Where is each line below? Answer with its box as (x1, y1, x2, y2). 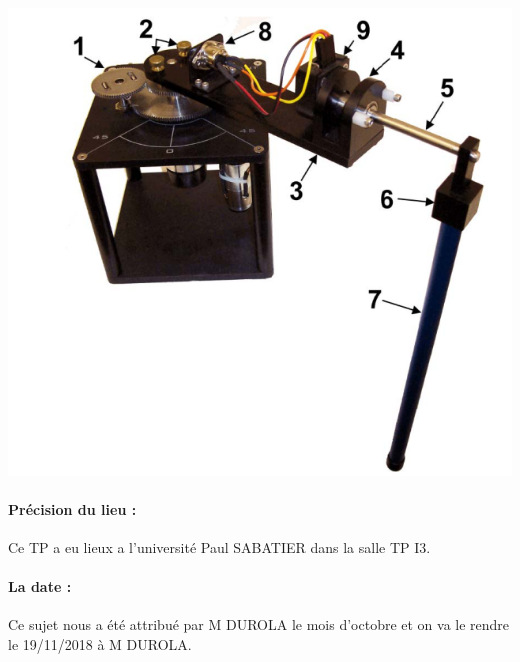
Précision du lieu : (8, 498, 137, 519)
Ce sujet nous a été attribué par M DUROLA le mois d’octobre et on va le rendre (8, 614, 510, 635)
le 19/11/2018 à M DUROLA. (8, 634, 192, 655)
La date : (8, 576, 72, 597)
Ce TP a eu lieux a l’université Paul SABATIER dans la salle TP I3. (8, 537, 431, 558)
